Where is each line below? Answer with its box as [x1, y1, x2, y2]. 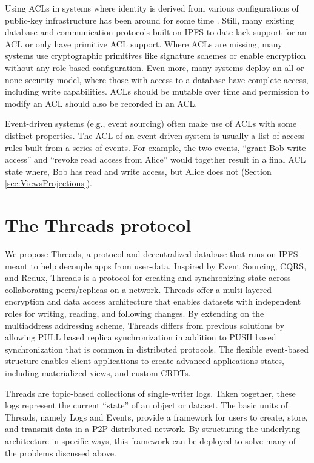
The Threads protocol [5, 212, 192, 237]
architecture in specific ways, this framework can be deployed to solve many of [5, 434, 296, 447]
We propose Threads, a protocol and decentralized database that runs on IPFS [5, 248, 298, 260]
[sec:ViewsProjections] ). [5, 177, 92, 189]
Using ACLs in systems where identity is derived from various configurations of [5, 2, 299, 14]
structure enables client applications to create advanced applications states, [5, 354, 285, 367]
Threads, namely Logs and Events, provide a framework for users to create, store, [5, 410, 308, 423]
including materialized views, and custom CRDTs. [5, 366, 191, 379]
